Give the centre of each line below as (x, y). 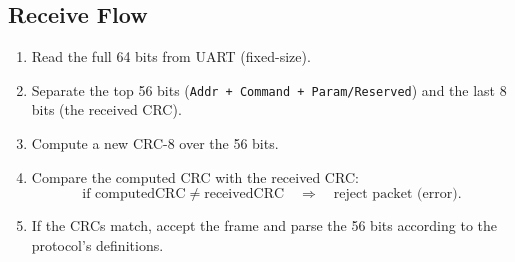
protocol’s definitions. (97, 244)
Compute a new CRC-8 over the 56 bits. (155, 143)
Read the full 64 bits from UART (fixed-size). (171, 56)
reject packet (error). (397, 194)
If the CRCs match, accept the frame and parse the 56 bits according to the (264, 225)
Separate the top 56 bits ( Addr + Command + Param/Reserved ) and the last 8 (269, 89)
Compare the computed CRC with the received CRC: (195, 176)
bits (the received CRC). (106, 109)
